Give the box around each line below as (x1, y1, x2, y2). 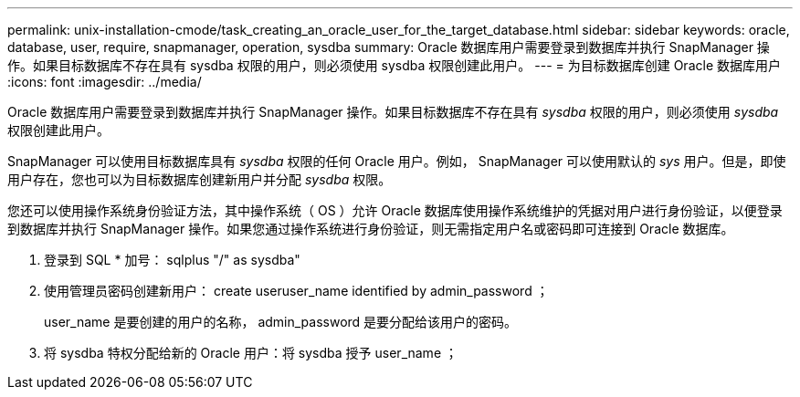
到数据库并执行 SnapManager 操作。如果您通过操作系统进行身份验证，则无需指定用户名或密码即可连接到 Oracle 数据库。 (7, 221, 734, 236)
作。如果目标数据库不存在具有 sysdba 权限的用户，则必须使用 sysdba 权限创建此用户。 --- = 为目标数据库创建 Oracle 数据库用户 (7, 57, 781, 73)
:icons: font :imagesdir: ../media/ (7, 74, 202, 89)
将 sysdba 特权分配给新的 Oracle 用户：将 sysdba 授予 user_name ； (44, 345, 458, 360)
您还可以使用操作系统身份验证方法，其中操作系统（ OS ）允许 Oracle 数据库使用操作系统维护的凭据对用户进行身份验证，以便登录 (7, 203, 783, 218)
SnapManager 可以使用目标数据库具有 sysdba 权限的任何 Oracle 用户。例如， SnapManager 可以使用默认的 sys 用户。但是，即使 (7, 153, 786, 169)
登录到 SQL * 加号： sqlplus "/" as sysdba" (44, 252, 300, 267)
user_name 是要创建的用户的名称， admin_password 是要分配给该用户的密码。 (44, 314, 518, 329)
